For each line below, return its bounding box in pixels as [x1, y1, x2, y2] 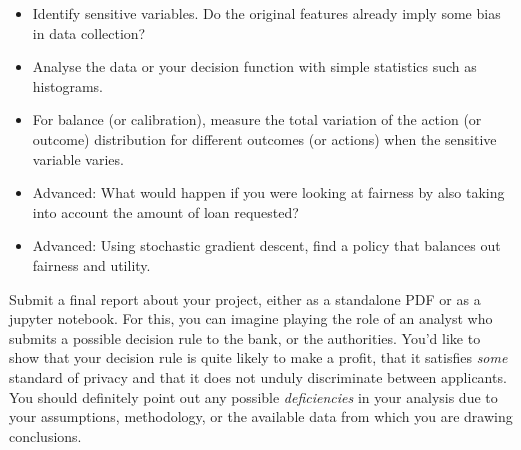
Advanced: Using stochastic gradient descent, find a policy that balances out [32, 235, 501, 256]
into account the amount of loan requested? [32, 201, 299, 222]
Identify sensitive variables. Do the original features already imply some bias [32, 3, 501, 23]
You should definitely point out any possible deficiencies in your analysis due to [9, 386, 498, 407]
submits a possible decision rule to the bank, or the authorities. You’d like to [9, 327, 481, 348]
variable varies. [32, 148, 124, 169]
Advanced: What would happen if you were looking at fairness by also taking [32, 182, 505, 203]
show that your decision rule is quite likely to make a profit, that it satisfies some [9, 347, 508, 368]
